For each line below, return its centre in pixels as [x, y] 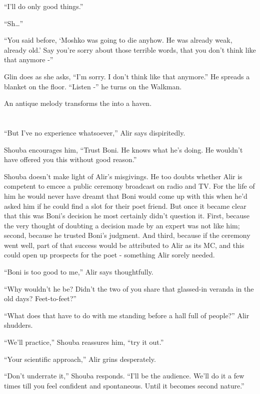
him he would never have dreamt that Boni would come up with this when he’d [126, 195]
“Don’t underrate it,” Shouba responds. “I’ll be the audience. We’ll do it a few [124, 376]
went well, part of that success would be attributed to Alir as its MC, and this [124, 245]
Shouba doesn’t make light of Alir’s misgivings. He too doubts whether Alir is [123, 176]
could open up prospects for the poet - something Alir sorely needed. [109, 255]
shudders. [18, 325]
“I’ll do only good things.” [44, 6]
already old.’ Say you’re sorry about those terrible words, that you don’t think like [130, 49]
